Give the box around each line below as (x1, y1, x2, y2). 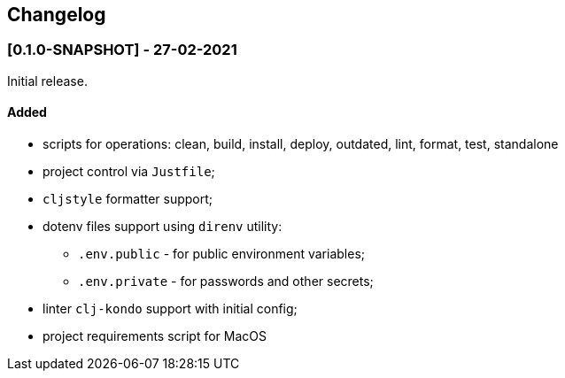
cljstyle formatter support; (43, 191, 213, 207)
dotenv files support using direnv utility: (43, 219, 282, 235)
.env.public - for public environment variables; (78, 246, 366, 262)
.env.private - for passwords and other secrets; (78, 274, 374, 289)
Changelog (7, 4, 106, 26)
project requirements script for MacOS (43, 328, 267, 344)
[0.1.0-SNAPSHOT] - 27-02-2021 (7, 41, 237, 59)
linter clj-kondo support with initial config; (43, 301, 298, 317)
